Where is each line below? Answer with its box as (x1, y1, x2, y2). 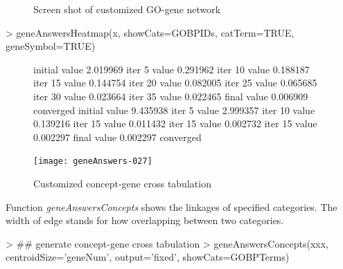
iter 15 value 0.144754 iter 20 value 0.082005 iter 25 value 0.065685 (33, 75, 317, 90)
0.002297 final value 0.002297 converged (33, 129, 202, 144)
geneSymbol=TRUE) (6, 39, 96, 53)
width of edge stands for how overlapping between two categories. (6, 213, 284, 228)
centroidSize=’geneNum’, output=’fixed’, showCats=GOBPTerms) (6, 250, 290, 264)
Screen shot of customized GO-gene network (33, 2, 221, 16)
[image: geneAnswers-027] (33, 156, 152, 167)
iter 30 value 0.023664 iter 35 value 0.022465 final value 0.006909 (33, 89, 308, 103)
